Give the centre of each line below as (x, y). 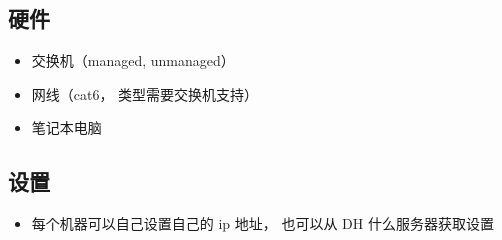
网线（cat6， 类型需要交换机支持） (145, 93)
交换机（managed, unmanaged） (133, 60)
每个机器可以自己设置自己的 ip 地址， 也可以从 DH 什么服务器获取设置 (262, 223)
